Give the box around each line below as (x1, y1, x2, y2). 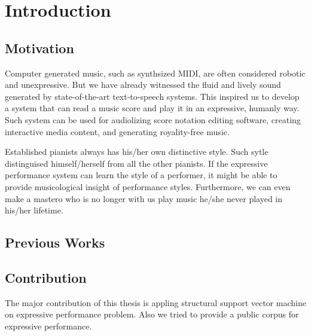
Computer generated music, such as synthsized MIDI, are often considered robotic (5, 66, 306, 79)
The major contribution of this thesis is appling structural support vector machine (5, 296, 306, 308)
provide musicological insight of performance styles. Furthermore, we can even (5, 180, 291, 193)
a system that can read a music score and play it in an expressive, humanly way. (5, 102, 300, 114)
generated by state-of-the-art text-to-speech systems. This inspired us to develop (5, 90, 300, 102)
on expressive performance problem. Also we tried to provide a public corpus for (5, 308, 299, 320)
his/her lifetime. (5, 204, 63, 216)
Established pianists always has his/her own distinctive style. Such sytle (5, 145, 269, 158)
